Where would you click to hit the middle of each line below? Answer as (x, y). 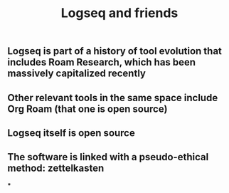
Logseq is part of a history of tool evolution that (115, 51)
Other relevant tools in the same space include (113, 98)
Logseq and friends (119, 13)
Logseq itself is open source (71, 133)
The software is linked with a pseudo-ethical (108, 157)
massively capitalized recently (76, 74)
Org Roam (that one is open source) (87, 109)
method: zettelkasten (56, 168)
